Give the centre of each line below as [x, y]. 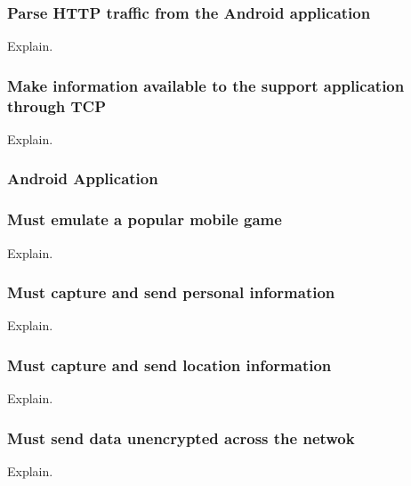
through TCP [57, 105]
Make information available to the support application [206, 85]
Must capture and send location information [169, 364]
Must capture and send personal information [171, 292]
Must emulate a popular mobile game [145, 219]
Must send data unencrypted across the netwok [181, 437]
